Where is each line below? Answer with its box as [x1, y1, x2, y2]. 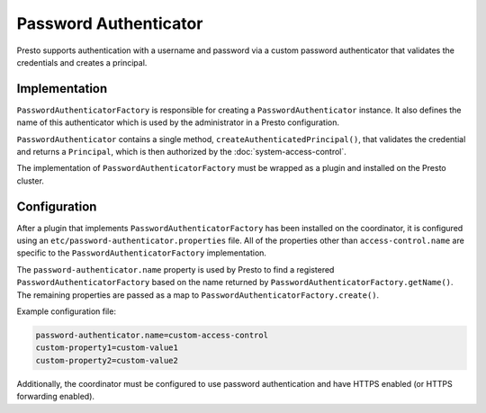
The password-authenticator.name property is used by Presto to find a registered [16, 264, 335, 274]
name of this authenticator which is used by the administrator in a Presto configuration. [16, 117, 339, 128]
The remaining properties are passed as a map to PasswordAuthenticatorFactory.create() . [16, 289, 380, 301]
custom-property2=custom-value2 [35, 355, 179, 365]
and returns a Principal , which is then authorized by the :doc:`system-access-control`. [16, 147, 346, 157]
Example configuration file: [16, 306, 117, 317]
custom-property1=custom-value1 [35, 343, 179, 353]
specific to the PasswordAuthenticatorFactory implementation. [16, 247, 267, 258]
